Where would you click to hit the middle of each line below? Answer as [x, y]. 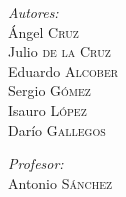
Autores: [33, 12]
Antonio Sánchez [60, 182]
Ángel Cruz [43, 31]
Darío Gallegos [57, 129]
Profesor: [36, 163]
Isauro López [47, 109]
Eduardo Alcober [63, 70]
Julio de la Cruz [59, 51]
